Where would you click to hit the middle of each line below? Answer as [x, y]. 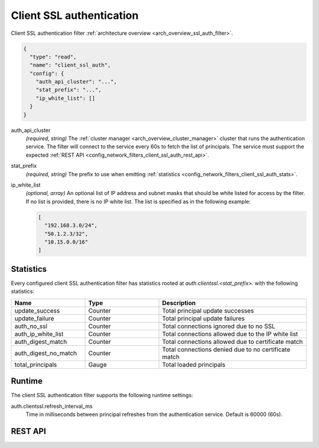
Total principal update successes [208, 310]
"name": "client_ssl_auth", [70, 65]
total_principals [36, 365]
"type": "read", [53, 57]
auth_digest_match [41, 342]
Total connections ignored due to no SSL [219, 326]
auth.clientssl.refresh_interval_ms [52, 406]
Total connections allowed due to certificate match [233, 342]
